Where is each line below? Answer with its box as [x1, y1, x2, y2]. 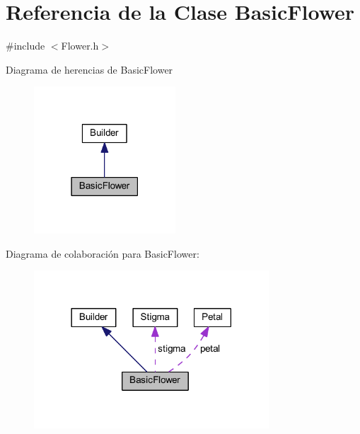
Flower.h [61, 38, 99, 53]
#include [6, 38, 45, 53]
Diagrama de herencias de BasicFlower [6, 62, 173, 76]
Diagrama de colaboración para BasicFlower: [6, 246, 199, 261]
